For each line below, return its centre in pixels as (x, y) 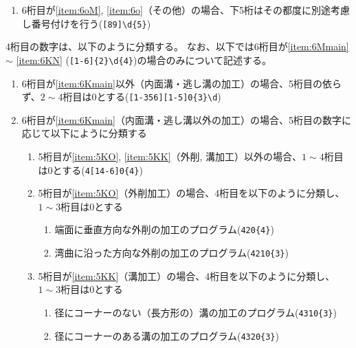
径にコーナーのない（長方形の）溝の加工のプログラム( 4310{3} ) (196, 312)
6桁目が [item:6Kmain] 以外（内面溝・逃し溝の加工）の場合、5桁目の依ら (181, 83)
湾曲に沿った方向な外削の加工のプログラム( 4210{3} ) (171, 253)
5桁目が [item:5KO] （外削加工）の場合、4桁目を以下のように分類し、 (191, 193)
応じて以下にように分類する (84, 133)
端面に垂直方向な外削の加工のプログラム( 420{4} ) (164, 229)
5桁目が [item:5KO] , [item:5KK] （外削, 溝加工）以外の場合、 (170, 156)
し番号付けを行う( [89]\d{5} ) (86, 23)
